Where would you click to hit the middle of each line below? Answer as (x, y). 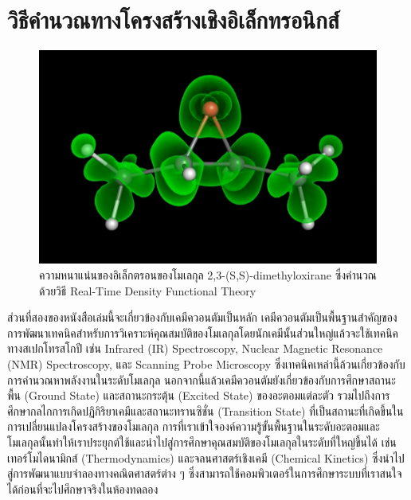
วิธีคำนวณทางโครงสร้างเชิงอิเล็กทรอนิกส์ (173, 20)
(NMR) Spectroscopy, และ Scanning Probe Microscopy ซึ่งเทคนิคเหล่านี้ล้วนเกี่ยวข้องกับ (206, 363)
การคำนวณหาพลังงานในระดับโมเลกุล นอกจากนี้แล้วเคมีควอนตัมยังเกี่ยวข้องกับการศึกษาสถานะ (202, 379)
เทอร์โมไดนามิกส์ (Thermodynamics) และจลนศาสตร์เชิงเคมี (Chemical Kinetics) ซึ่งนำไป (206, 457)
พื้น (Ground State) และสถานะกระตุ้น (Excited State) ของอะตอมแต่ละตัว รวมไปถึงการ (199, 395)
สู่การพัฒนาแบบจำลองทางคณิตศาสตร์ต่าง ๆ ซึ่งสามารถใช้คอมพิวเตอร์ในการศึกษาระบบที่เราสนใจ (205, 473)
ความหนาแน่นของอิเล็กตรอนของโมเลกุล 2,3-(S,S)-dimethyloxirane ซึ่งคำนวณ (208, 275)
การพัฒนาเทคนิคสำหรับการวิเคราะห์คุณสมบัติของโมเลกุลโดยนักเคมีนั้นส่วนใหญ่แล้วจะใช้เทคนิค (203, 332)
